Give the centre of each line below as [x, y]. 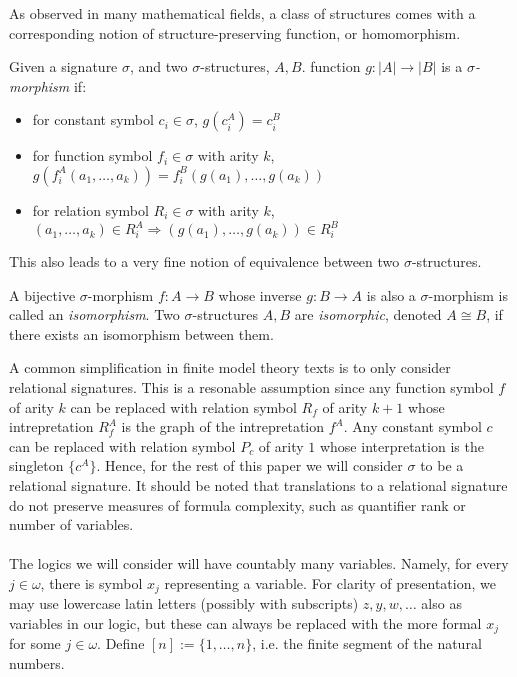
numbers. [37, 663]
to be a [442, 465]
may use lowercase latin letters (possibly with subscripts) [184, 603]
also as [441, 603]
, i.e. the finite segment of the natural [367, 643]
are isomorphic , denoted [368, 314]
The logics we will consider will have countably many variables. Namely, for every [259, 563]
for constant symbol [93, 119]
